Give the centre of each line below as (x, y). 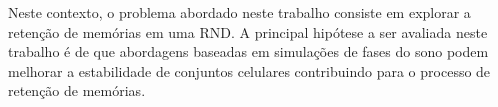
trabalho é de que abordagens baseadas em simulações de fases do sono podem (248, 51)
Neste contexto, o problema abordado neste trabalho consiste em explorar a (239, 12)
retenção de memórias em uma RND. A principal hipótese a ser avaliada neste (248, 31)
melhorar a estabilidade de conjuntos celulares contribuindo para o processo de (249, 70)
